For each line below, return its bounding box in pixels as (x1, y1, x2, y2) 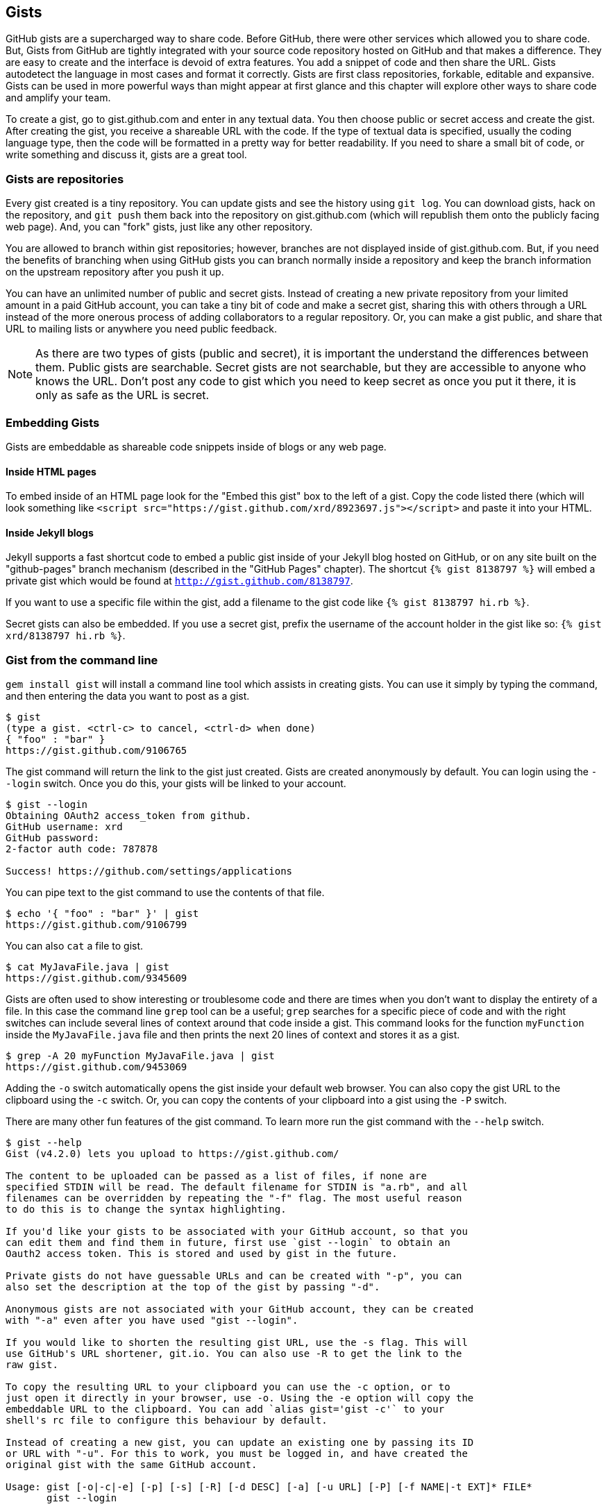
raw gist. (6, 1359, 58, 1371)
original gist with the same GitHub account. (6, 1459, 257, 1471)
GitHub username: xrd (6, 821, 123, 833)
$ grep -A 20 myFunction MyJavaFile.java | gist (6, 1050, 275, 1062)
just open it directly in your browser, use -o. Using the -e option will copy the (6, 1392, 474, 1404)
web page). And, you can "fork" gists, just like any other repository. (6, 221, 313, 233)
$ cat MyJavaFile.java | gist (6, 961, 170, 973)
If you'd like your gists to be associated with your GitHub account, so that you (6, 1226, 468, 1238)
